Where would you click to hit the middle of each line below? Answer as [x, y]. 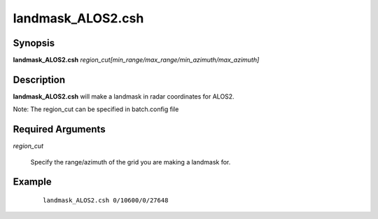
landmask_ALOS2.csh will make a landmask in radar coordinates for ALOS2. [124, 96]
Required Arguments [59, 129]
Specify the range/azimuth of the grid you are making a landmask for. [131, 162]
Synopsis [34, 43]
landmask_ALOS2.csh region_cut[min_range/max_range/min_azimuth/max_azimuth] [136, 60]
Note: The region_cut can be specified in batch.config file [96, 109]
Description [39, 79]
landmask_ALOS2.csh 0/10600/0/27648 [106, 200]
